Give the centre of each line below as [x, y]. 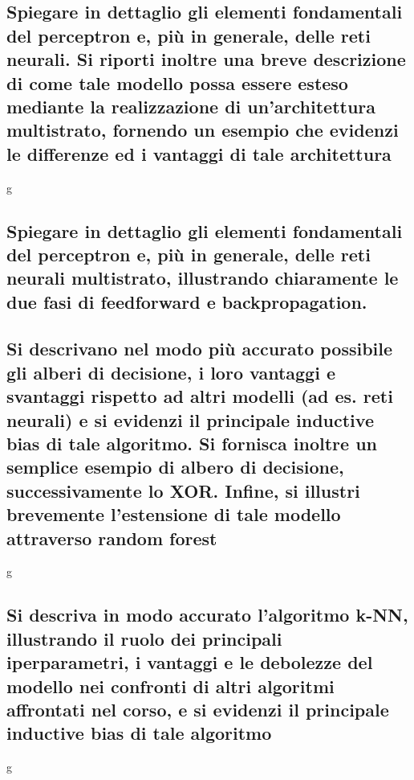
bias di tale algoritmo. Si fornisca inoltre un [192, 443]
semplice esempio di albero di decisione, [175, 467]
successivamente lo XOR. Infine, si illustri [183, 490]
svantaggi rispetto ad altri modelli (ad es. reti [200, 396]
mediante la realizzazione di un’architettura [191, 106]
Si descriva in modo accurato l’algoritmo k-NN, [207, 615]
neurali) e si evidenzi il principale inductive [190, 419]
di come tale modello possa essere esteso [177, 82]
